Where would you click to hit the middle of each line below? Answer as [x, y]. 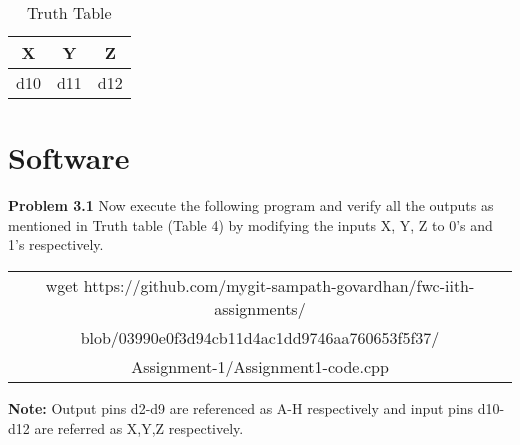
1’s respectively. [56, 244]
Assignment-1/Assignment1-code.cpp [260, 366]
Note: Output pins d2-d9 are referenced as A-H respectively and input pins [241, 407]
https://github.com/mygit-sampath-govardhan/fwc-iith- [279, 285]
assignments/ [260, 308]
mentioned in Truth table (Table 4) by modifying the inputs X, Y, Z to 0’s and [250, 224]
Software [69, 157]
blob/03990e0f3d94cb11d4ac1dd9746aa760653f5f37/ [260, 337]
